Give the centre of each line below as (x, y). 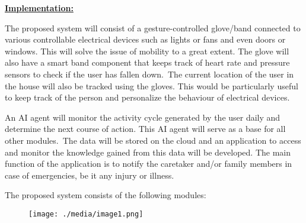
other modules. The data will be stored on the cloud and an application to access (153, 140)
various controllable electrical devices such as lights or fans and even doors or (145, 39)
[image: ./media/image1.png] (86, 214)
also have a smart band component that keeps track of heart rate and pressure (147, 62)
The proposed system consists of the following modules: (106, 195)
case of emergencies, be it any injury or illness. (90, 175)
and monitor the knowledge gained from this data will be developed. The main (148, 152)
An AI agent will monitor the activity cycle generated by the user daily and (143, 117)
